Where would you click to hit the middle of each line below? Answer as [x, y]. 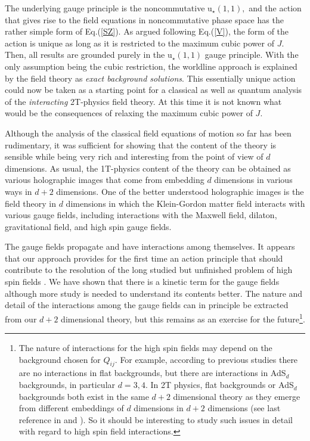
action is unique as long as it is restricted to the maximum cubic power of [139, 43]
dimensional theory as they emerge [237, 396]
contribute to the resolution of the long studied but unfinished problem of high [149, 270]
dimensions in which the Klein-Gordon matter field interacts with [185, 203]
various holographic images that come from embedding [105, 180]
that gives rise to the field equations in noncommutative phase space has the [144, 19]
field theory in [31, 203]
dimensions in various [253, 180]
